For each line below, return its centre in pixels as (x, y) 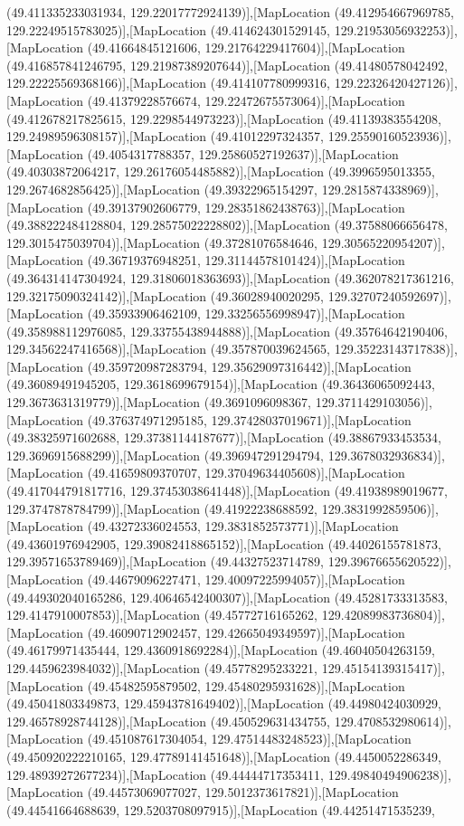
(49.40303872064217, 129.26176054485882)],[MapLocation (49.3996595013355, (221, 171)
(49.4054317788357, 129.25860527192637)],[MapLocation (243, 153)
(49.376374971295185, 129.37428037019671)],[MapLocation (249, 419)
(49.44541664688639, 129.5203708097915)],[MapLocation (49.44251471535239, (221, 809)
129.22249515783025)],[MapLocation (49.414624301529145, (169, 29)
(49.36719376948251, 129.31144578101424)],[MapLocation (246, 260)
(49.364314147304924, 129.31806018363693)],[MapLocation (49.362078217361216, (230, 277)
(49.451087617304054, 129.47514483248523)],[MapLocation (249, 739)
